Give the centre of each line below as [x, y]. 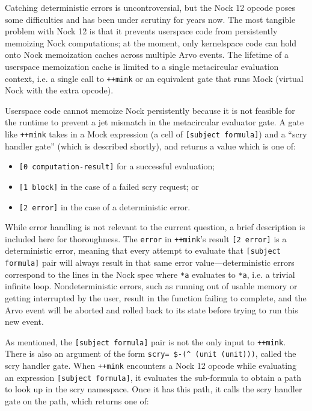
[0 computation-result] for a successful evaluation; [117, 166]
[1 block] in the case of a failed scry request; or [109, 186]
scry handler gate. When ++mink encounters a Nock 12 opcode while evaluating [151, 366]
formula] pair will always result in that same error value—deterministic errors [150, 262]
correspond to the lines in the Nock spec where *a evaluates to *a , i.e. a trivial [150, 274]
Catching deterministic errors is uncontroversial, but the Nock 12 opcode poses [150, 7]
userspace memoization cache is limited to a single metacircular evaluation [142, 66]
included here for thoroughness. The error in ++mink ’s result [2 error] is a [146, 238]
